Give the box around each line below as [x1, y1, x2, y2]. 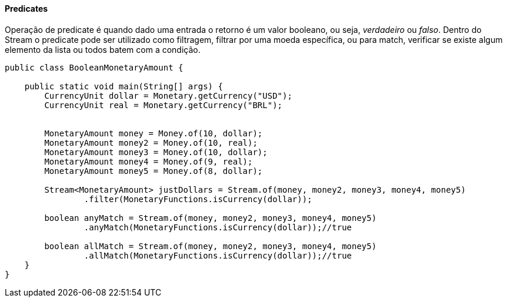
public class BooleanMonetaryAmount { [5, 62, 184, 72]
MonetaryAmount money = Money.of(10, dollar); [44, 128, 263, 138]
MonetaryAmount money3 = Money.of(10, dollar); [44, 147, 268, 157]
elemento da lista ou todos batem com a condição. [5, 44, 201, 55]
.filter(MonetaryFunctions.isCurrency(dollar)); [84, 194, 312, 204]
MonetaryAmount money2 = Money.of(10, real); [44, 137, 258, 147]
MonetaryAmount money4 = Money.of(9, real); [44, 156, 253, 166]
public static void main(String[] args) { [24, 81, 223, 91]
